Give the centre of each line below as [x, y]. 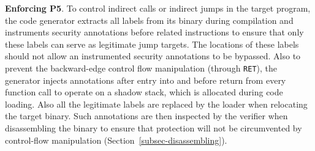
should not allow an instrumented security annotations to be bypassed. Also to [153, 56]
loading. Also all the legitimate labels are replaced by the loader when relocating [156, 104]
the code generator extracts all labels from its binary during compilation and [149, 20]
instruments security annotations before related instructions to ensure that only [154, 32]
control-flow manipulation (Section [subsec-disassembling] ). [116, 140]
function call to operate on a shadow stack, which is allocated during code [144, 92]
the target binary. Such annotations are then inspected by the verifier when [146, 116]
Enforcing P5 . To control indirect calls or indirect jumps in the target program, [158, 8]
